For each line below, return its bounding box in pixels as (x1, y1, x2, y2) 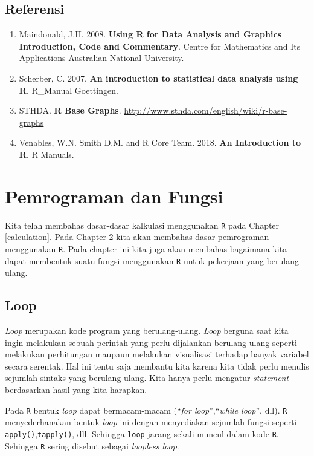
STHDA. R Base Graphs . (19, 104, 121, 117)
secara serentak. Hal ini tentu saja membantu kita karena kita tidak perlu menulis (5, 359, 309, 372)
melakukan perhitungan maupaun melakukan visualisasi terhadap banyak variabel (5, 348, 309, 360)
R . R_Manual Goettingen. (19, 83, 118, 96)
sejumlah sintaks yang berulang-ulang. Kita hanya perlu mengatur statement (5, 371, 289, 384)
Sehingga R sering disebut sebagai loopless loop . (5, 439, 179, 452)
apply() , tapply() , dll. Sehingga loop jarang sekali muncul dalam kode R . (5, 427, 279, 440)
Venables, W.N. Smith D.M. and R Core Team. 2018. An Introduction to (19, 136, 301, 149)
